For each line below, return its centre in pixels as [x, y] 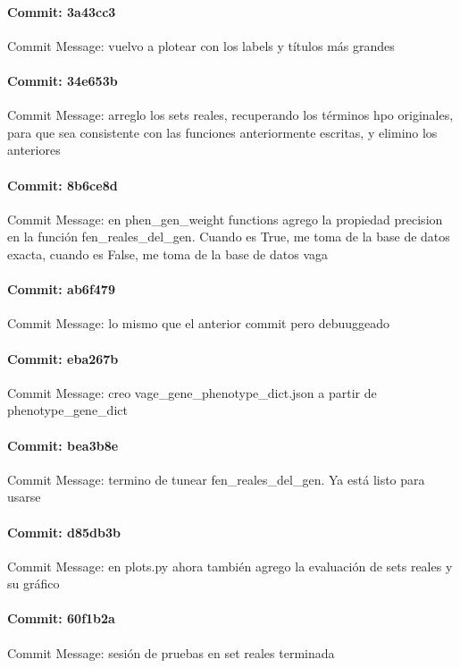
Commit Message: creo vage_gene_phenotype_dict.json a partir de [192, 392]
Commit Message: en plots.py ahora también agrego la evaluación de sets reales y [230, 566]
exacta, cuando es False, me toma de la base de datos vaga [167, 254]
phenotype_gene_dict [67, 410]
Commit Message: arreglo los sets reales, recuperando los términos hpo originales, [230, 115]
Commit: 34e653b [63, 80]
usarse [24, 497]
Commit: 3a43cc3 [62, 11]
